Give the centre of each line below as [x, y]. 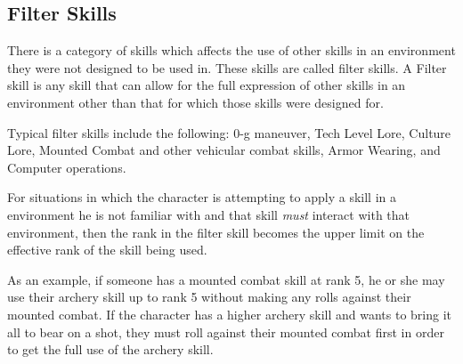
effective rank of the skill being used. [107, 250]
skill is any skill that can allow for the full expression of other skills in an [207, 85]
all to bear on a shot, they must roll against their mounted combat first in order [226, 332]
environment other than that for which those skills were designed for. [195, 102]
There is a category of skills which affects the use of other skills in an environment [231, 50]
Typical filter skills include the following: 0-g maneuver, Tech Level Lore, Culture [229, 132]
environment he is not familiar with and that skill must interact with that [209, 214]
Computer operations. [67, 167]
